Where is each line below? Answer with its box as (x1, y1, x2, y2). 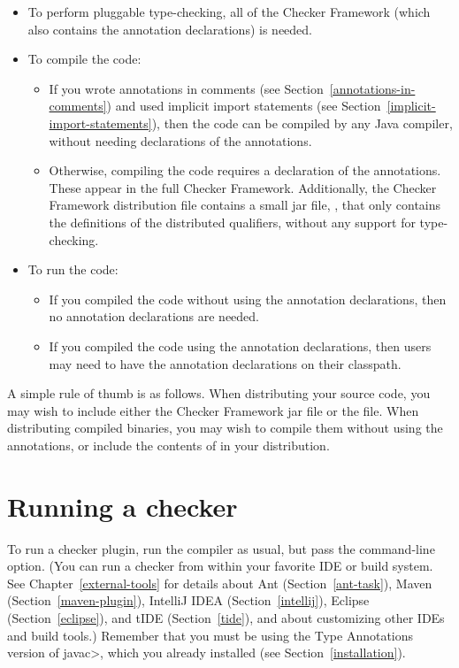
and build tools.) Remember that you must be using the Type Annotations (7, 626, 414, 644)
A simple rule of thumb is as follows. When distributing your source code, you (7, 384, 431, 403)
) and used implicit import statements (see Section (106, 96, 381, 115)
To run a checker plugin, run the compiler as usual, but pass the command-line (7, 539, 435, 557)
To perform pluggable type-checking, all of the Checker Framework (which (27, 3, 431, 20)
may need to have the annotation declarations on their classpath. (49, 354, 402, 372)
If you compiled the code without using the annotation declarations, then (49, 289, 447, 308)
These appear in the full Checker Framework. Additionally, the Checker (49, 178, 437, 196)
